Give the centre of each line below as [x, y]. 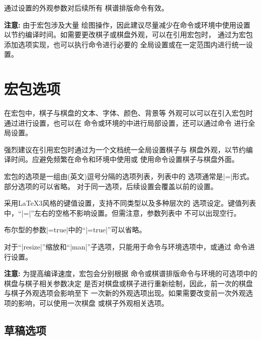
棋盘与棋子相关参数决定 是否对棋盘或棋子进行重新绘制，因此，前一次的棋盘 [128, 283]
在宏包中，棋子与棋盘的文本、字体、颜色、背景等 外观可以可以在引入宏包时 [128, 113]
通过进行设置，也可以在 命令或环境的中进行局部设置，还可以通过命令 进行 [126, 122]
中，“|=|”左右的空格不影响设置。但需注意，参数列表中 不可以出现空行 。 [122, 212]
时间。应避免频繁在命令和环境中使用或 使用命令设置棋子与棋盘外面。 [125, 159]
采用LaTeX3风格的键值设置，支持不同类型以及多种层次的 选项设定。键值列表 [130, 203]
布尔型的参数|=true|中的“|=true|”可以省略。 [75, 230]
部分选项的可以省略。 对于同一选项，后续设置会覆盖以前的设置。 [111, 186]
